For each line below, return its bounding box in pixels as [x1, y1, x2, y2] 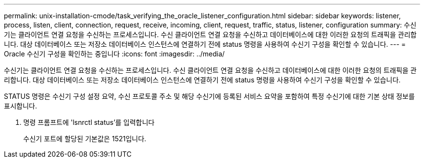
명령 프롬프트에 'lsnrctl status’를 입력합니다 [23, 118, 155, 126]
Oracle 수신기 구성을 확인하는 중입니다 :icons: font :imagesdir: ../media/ [4, 50, 225, 58]
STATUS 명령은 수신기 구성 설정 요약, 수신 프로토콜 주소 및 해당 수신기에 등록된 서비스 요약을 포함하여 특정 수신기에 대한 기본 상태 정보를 [4, 92, 415, 100]
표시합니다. [4, 102, 37, 110]
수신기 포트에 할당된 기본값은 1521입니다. [23, 135, 147, 143]
